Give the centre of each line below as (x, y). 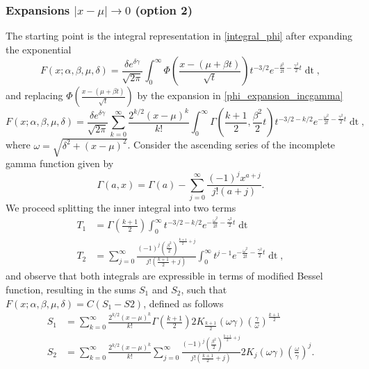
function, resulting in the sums (71, 289)
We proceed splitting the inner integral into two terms (121, 207)
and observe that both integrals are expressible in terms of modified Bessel (164, 276)
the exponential (39, 49)
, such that (204, 289)
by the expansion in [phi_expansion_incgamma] (240, 95)
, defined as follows (183, 303)
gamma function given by (60, 163)
